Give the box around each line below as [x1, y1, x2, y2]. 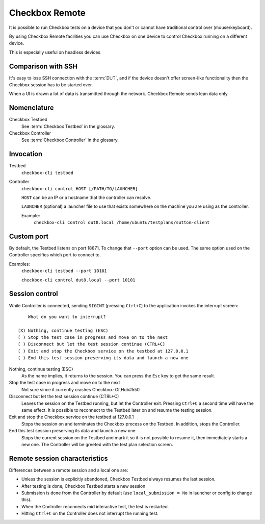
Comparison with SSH [9, 62, 78, 71]
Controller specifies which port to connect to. [9, 252, 101, 258]
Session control [9, 290, 58, 298]
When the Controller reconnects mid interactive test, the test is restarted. [21, 503, 169, 509]
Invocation [9, 150, 43, 158]
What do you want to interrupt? [27, 314, 106, 320]
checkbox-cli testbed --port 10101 [21, 268, 107, 274]
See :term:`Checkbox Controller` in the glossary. [21, 137, 119, 143]
